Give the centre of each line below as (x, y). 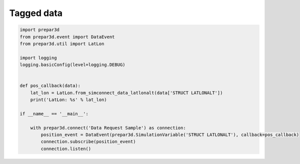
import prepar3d (40, 30)
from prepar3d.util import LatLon (62, 43)
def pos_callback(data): (50, 86)
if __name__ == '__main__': (54, 113)
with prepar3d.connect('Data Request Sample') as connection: (108, 128)
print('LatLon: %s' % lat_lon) (68, 100)
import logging (38, 58)
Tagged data (36, 13)
